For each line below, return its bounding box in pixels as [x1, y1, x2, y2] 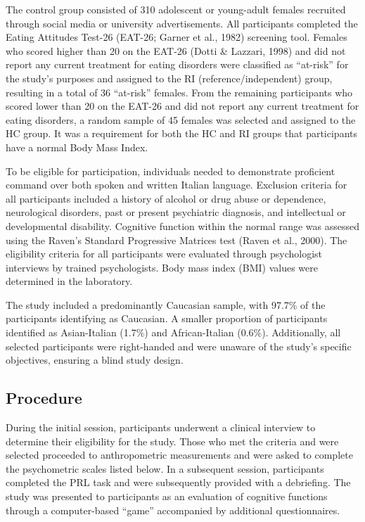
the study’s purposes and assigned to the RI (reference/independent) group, [6, 70, 333, 85]
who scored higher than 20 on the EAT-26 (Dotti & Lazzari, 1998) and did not [6, 43, 346, 58]
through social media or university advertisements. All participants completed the [6, 15, 358, 30]
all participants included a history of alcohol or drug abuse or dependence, [6, 191, 326, 205]
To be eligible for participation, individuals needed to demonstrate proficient [6, 163, 335, 178]
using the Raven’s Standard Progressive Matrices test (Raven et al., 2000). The [6, 232, 347, 247]
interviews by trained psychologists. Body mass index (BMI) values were [6, 260, 318, 274]
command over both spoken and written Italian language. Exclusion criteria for [6, 177, 347, 192]
